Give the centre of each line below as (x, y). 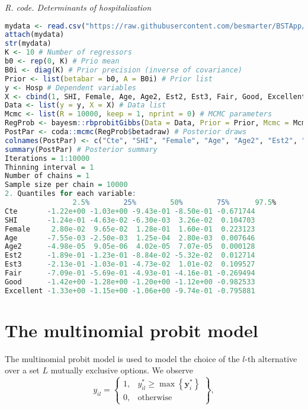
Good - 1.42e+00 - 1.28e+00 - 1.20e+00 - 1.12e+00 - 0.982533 (130, 282)
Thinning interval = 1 (49, 167)
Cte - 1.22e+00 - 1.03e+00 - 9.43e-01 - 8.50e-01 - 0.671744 (130, 211)
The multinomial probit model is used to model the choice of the (122, 358)
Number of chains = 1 (47, 176)
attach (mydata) (35, 35)
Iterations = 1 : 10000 (47, 158)
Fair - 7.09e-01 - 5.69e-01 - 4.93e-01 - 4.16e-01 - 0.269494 (130, 273)
